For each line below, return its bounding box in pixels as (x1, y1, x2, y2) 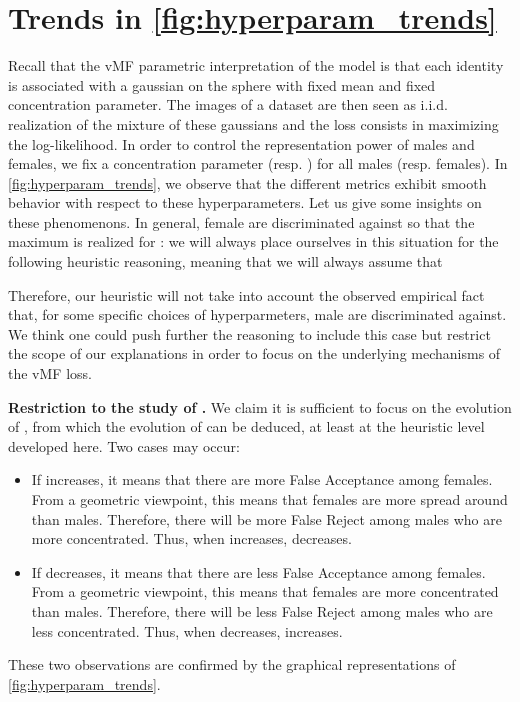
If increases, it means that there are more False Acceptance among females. (31, 469, 493, 490)
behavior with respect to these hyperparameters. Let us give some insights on (8, 192, 482, 213)
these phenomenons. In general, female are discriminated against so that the (8, 211, 475, 232)
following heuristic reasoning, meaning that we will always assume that (8, 251, 443, 272)
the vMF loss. (8, 363, 92, 384)
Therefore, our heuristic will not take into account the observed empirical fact (8, 284, 485, 305)
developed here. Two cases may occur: (8, 435, 240, 456)
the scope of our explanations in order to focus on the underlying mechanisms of (8, 343, 501, 364)
